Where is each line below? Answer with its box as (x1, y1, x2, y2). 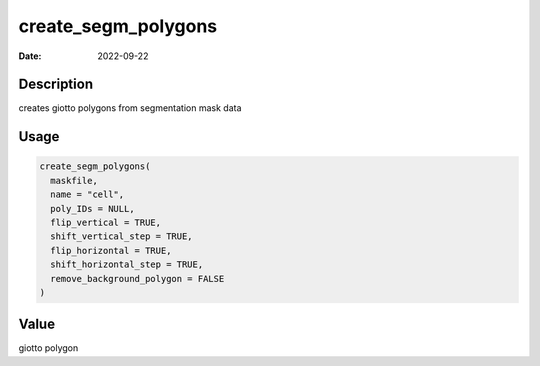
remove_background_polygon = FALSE (50, 273, 225, 284)
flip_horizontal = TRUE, (50, 245, 172, 256)
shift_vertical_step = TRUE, (50, 231, 194, 242)
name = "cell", (50, 189, 125, 200)
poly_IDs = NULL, (50, 203, 135, 214)
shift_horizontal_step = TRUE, (50, 259, 204, 270)
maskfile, (50, 175, 99, 186)
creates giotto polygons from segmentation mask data (18, 102, 242, 114)
